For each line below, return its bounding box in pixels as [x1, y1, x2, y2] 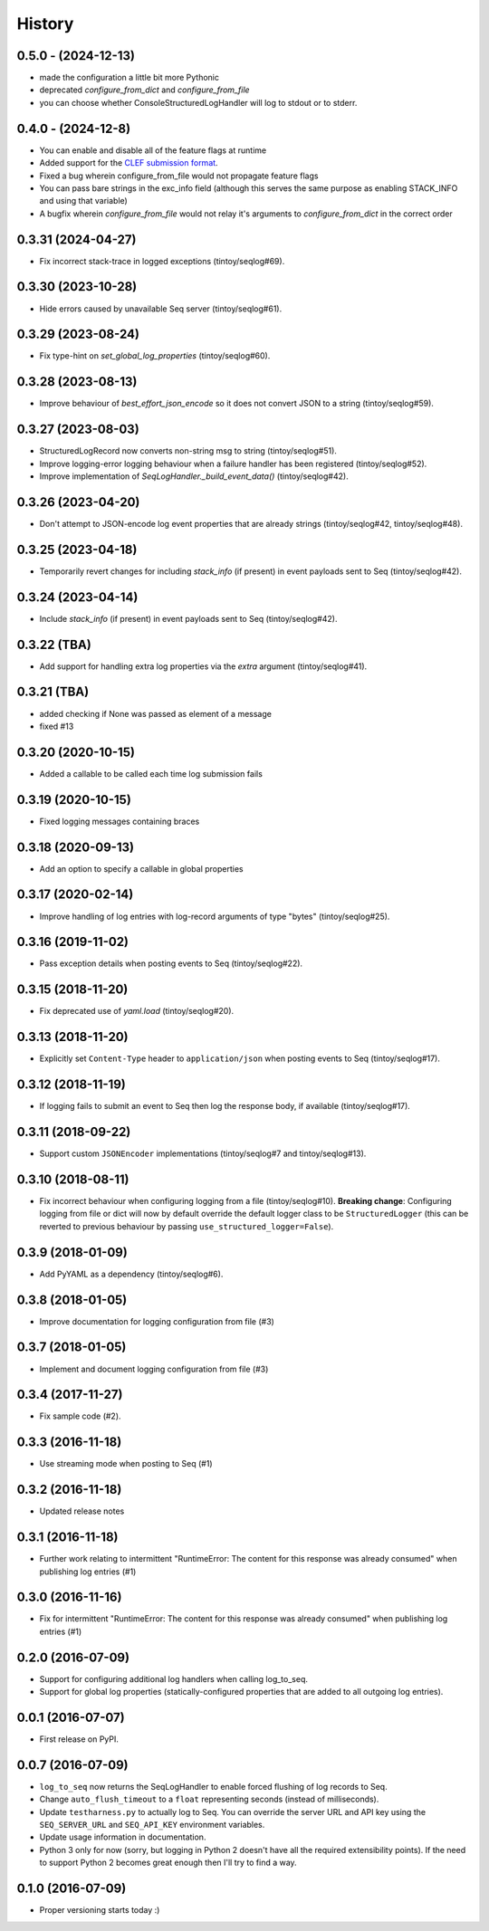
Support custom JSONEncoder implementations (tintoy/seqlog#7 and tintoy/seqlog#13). [39, 1148, 367, 1159]
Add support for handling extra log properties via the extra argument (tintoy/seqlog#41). [39, 661, 368, 672]
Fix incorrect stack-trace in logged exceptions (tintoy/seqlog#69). [39, 255, 285, 266]
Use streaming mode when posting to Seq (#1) [39, 1458, 213, 1469]
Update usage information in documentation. [39, 1831, 206, 1842]
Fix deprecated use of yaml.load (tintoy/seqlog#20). [39, 1006, 235, 1017]
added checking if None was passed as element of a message [39, 708, 272, 719]
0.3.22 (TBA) [16, 636, 92, 652]
